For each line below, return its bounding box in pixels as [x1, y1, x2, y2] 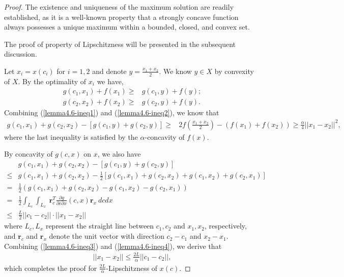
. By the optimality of [18, 75, 87, 86]
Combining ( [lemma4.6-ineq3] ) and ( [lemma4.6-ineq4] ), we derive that [4, 240, 222, 251]
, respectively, [205, 220, 247, 231]
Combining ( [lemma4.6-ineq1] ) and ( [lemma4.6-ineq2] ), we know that [4, 107, 219, 118]
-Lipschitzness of [106, 262, 158, 273]
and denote [92, 65, 127, 76]
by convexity [214, 65, 254, 76]
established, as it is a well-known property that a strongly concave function [4, 11, 239, 22]
